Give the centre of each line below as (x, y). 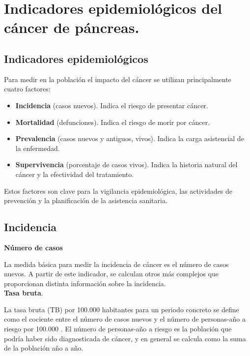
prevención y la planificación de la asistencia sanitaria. (86, 200)
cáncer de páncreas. (72, 27)
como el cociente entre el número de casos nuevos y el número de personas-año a (125, 319)
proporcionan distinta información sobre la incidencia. (85, 283)
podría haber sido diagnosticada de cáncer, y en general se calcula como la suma (125, 338)
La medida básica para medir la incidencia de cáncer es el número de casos (116, 264)
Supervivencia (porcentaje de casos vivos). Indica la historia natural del (126, 164)
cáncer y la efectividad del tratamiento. (75, 174)
